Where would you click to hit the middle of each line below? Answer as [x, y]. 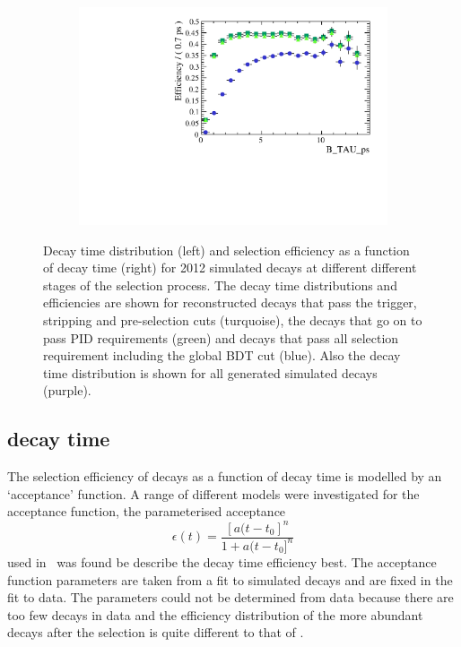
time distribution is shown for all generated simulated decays [210, 372]
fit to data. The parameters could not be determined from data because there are [230, 597]
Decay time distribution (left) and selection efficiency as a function [226, 250]
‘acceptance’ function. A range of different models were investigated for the [213, 493]
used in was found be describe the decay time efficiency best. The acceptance [222, 561]
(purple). [67, 390]
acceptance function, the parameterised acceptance [147, 511]
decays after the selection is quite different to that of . [156, 632]
